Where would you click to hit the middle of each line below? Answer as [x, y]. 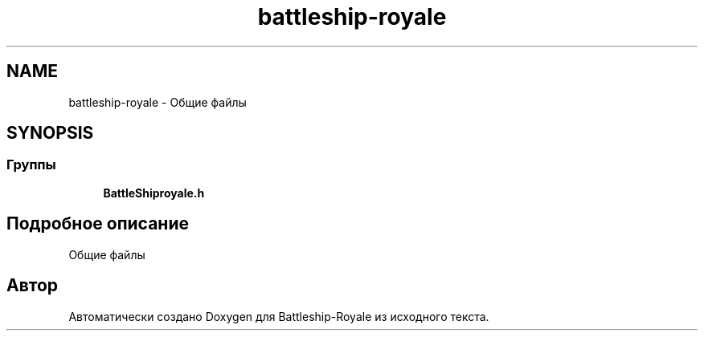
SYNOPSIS [50, 133]
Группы [31, 165]
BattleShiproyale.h [154, 193]
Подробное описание [98, 224]
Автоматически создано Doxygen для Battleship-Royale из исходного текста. [279, 316]
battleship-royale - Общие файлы [158, 102]
